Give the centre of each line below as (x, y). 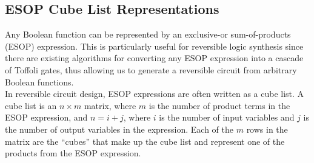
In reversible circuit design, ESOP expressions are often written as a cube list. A (155, 94)
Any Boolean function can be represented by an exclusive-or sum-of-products (148, 34)
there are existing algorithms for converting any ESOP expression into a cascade (154, 58)
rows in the (267, 129)
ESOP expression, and (46, 117)
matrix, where (110, 105)
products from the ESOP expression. (73, 153)
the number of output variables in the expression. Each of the (119, 129)
